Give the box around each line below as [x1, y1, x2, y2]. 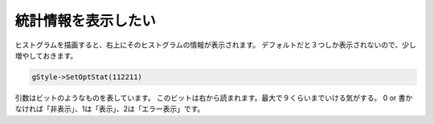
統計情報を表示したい [14, 12, 157, 30]
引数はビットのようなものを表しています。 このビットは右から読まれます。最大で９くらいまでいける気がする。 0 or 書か [14, 93, 413, 102]
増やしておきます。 [14, 50, 78, 60]
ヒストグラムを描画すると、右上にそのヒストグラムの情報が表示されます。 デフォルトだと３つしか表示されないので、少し [14, 40, 417, 50]
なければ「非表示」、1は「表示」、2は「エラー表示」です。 [14, 104, 205, 114]
